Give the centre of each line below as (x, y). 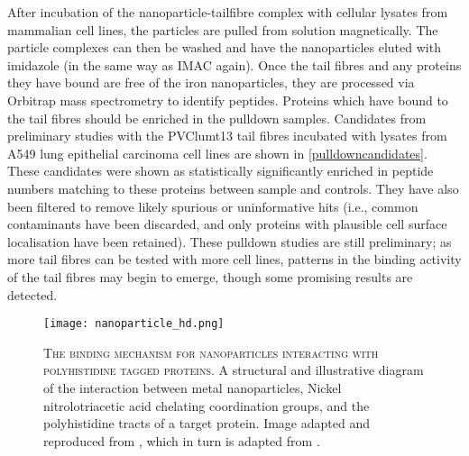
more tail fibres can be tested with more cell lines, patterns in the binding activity (234, 259)
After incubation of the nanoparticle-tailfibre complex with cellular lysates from (228, 12)
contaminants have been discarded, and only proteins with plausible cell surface (227, 224)
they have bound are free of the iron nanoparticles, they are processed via (211, 82)
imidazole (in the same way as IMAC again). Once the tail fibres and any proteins (234, 64)
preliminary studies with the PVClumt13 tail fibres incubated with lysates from (227, 136)
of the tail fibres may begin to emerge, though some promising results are (210, 276)
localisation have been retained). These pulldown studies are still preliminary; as (230, 241)
